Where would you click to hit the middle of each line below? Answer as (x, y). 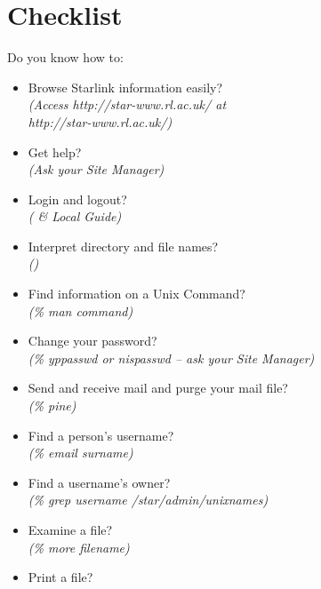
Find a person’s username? (101, 435)
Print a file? (60, 577)
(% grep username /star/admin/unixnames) (148, 500)
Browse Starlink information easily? (125, 87)
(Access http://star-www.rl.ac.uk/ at (127, 104)
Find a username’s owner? (99, 482)
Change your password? (92, 341)
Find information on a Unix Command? (136, 294)
